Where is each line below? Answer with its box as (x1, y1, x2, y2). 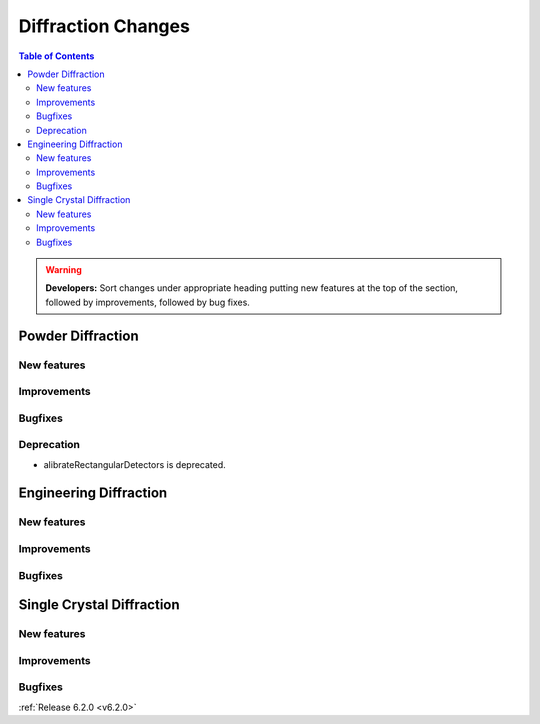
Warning (45, 264, 82, 276)
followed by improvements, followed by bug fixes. (45, 296, 250, 308)
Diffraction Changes (18, 15, 190, 37)
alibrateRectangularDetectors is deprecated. (43, 458, 227, 470)
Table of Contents (18, 50, 95, 62)
